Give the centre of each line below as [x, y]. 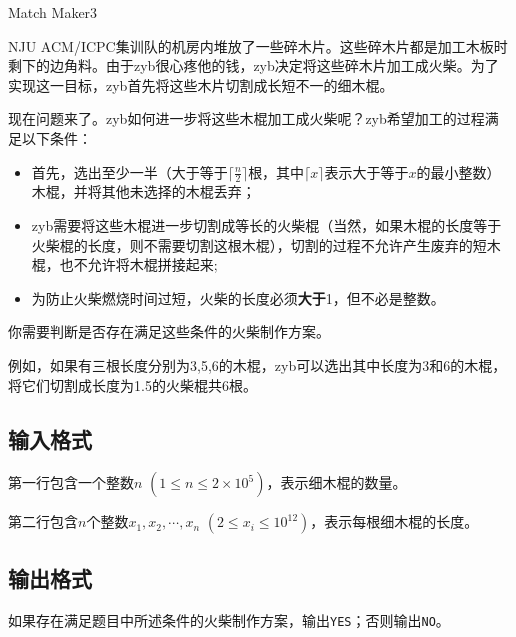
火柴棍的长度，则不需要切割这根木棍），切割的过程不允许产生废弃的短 [259, 244]
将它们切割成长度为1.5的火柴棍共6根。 [132, 384]
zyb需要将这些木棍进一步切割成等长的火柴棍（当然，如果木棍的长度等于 [266, 224]
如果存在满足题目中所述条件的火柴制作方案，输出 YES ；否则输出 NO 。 [229, 619]
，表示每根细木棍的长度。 [394, 521]
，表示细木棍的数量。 [336, 482]
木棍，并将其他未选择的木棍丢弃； [143, 191]
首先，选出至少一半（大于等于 [129, 171]
